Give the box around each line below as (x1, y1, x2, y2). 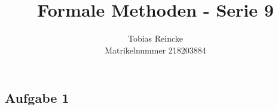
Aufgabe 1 (5, 89, 69, 107)
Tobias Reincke (127, 32, 184, 45)
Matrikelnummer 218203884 (105, 43, 206, 56)
